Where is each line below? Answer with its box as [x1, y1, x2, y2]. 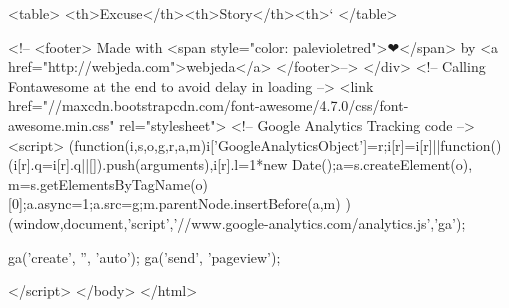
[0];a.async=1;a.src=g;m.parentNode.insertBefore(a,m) [8, 193, 341, 214]
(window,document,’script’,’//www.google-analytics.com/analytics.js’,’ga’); [8, 212, 466, 233]
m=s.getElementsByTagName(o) [8, 173, 209, 194]
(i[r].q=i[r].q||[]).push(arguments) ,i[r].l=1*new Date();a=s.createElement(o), [8, 154, 473, 175]
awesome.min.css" [8, 114, 115, 135]
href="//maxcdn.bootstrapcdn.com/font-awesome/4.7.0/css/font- [8, 95, 409, 116]
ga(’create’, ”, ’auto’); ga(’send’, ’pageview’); [8, 246, 281, 267]
